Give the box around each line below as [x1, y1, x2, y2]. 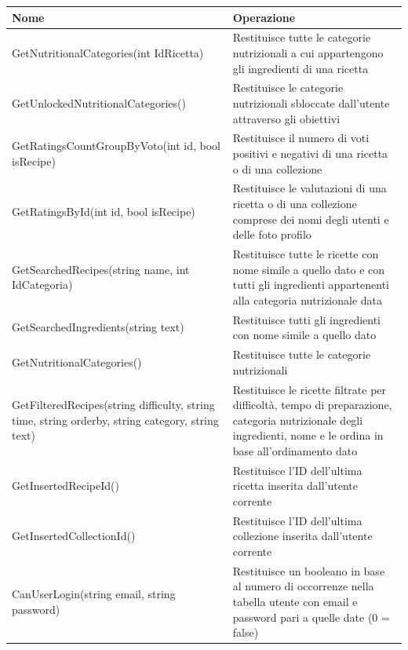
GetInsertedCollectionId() [12, 528, 136, 544]
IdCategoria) [12, 276, 73, 293]
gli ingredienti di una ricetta [232, 60, 369, 76]
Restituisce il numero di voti [232, 130, 370, 146]
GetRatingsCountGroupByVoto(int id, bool [12, 137, 220, 154]
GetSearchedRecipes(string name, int [12, 261, 190, 277]
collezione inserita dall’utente [232, 528, 373, 544]
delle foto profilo [232, 226, 311, 243]
